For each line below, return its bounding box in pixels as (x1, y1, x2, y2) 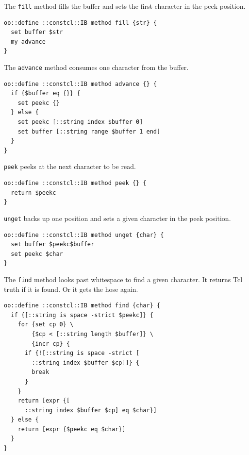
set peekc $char (11, 250, 63, 257)
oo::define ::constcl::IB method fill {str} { (4, 19, 157, 26)
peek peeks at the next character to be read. (4, 161, 136, 171)
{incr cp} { (32, 340, 70, 347)
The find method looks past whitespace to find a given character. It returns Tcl (4, 274, 243, 284)
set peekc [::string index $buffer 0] (17, 118, 143, 126)
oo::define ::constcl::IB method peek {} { (4, 180, 147, 187)
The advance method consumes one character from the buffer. (4, 62, 189, 72)
